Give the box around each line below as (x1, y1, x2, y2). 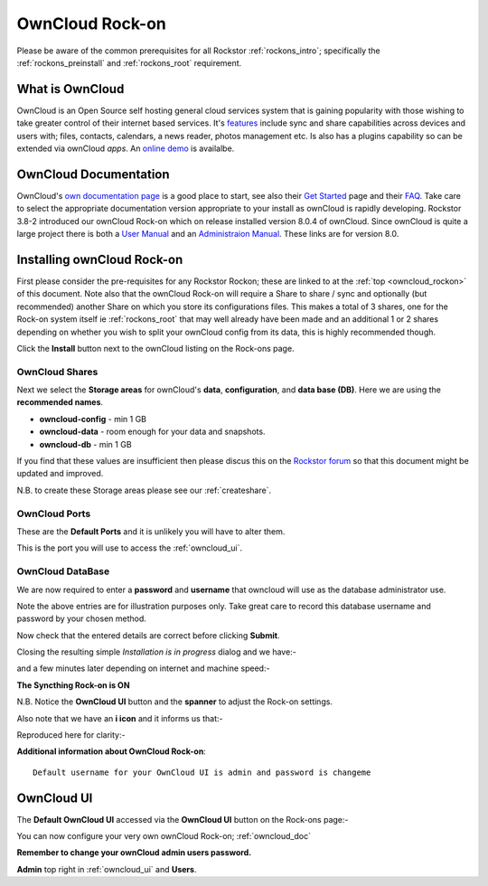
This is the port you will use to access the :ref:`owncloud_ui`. (16, 542, 243, 553)
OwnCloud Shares (16, 365, 99, 378)
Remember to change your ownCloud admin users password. (16, 847, 252, 858)
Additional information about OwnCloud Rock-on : (16, 746, 207, 757)
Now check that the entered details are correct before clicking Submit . (16, 629, 280, 641)
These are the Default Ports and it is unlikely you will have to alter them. (16, 525, 286, 537)
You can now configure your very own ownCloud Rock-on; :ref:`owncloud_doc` (16, 831, 312, 842)
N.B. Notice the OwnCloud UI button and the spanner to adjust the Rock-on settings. (16, 696, 333, 707)
